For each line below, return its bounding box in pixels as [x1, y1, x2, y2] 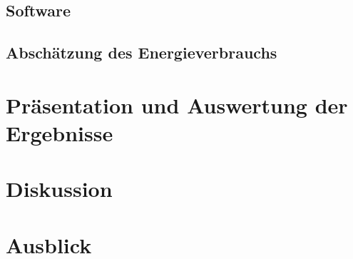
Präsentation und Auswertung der [6, 90, 348, 119]
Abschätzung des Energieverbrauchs [6, 41, 277, 64]
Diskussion [6, 174, 113, 203]
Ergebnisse [6, 118, 113, 147]
